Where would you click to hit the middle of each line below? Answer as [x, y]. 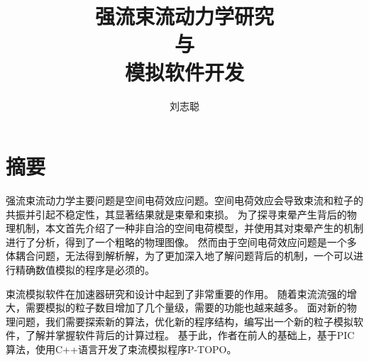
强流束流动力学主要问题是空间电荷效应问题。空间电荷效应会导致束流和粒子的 [184, 200]
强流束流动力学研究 [184, 16]
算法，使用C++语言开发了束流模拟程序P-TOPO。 [121, 349]
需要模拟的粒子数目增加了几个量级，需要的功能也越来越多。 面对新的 [186, 307]
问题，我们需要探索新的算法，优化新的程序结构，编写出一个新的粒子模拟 [184, 321]
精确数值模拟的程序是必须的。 [85, 270]
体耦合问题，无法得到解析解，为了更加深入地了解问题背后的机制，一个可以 [180, 256]
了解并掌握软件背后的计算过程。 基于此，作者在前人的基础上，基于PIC [190, 335]
